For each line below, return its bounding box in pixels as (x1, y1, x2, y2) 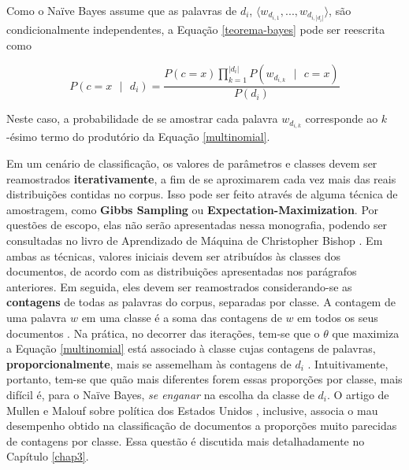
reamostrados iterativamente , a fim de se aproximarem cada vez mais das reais (6, 170, 396, 187)
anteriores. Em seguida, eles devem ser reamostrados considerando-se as (6, 278, 352, 294)
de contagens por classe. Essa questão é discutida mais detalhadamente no (6, 432, 365, 449)
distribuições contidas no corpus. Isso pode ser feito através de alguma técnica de (6, 186, 398, 202)
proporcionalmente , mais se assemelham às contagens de (6, 355, 292, 372)
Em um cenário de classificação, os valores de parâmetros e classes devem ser (6, 155, 377, 171)
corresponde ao (305, 110, 378, 127)
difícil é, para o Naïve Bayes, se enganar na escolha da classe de (6, 386, 314, 402)
